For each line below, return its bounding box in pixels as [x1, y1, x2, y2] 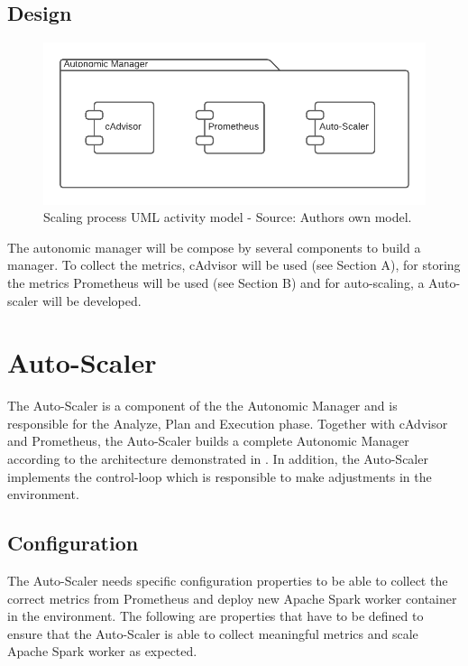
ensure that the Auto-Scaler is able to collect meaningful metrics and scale [7, 624, 418, 643]
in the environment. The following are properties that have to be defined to [7, 606, 424, 625]
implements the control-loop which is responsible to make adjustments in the [7, 467, 432, 486]
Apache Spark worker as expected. [7, 642, 197, 661]
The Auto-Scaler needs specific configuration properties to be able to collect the [7, 571, 448, 589]
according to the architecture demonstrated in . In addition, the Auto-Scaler [7, 449, 428, 468]
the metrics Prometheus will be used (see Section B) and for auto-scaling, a [7, 273, 425, 291]
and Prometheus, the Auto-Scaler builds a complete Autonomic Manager [7, 431, 409, 450]
